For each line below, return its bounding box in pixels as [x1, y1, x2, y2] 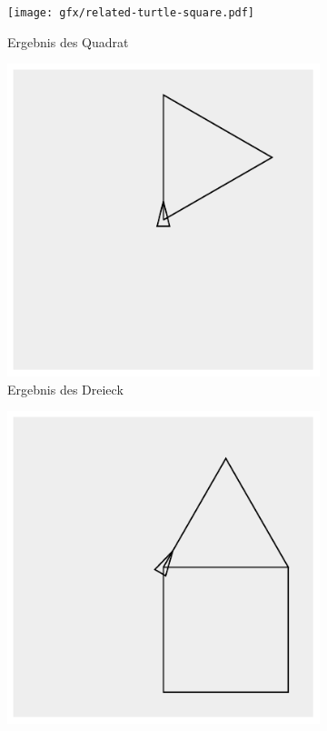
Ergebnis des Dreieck [7, 379, 124, 398]
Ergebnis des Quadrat [7, 32, 129, 51]
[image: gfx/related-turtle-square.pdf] [7, 6, 255, 19]
